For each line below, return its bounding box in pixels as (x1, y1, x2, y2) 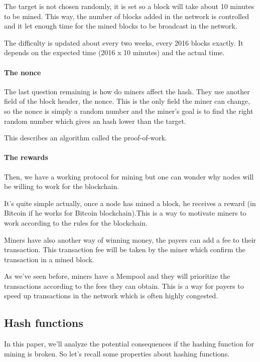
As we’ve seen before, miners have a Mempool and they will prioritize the (4, 271, 230, 281)
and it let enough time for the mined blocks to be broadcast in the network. (4, 21, 237, 31)
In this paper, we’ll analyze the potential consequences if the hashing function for (4, 338, 254, 349)
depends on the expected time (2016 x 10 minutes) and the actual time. (4, 47, 225, 58)
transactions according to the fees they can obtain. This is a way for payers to (4, 280, 244, 291)
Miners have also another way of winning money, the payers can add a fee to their (4, 234, 256, 245)
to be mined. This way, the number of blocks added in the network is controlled (4, 11, 249, 21)
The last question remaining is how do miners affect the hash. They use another (4, 86, 250, 96)
